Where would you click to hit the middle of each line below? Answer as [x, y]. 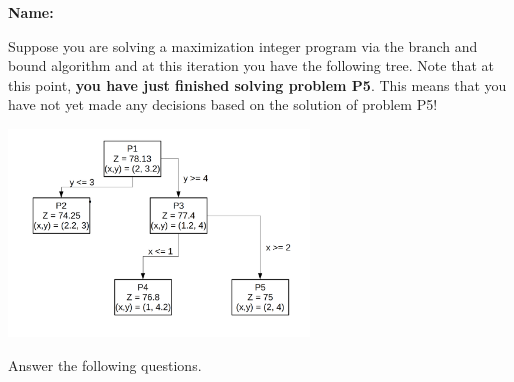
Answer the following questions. [105, 364]
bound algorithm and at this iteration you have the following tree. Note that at [251, 65]
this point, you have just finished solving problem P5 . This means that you [257, 84]
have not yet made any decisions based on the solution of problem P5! [223, 104]
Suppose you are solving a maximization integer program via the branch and [243, 45]
